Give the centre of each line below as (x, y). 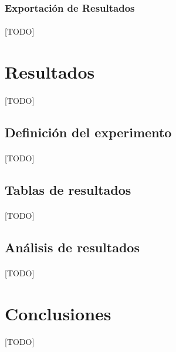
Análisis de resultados (72, 247)
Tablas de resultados (68, 189)
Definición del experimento (88, 132)
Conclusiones (58, 313)
